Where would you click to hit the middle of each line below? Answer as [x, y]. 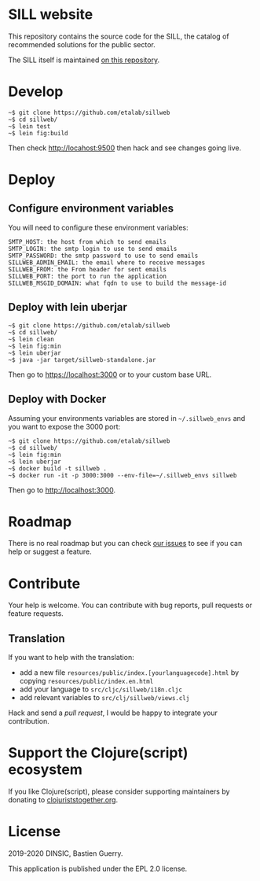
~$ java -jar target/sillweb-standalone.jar [82, 359]
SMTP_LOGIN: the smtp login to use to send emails [93, 249]
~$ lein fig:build [38, 133]
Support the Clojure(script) [98, 753]
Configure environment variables [91, 209]
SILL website [51, 15]
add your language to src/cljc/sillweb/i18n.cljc [101, 689]
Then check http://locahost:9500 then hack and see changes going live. [125, 148]
